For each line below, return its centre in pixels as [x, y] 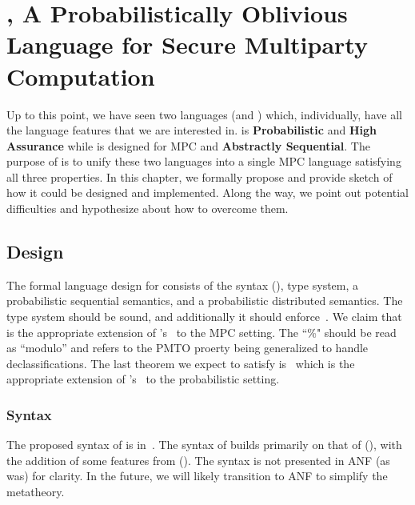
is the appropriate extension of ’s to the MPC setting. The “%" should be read [202, 332]
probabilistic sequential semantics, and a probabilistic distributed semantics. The [205, 301]
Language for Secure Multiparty [187, 44]
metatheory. [36, 492]
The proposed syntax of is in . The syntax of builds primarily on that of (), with [204, 445]
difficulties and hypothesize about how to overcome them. [148, 208]
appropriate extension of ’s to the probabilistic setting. [143, 379]
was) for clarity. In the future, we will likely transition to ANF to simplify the [197, 476]
